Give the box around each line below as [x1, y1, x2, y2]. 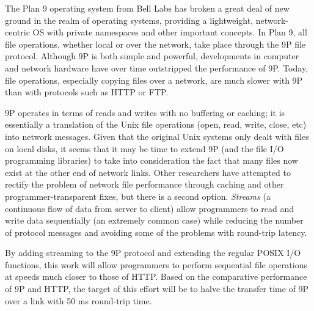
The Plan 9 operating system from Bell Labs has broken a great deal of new [5, 2, 290, 14]
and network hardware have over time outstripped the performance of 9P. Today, [5, 61, 309, 74]
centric [5, 26, 30, 38]
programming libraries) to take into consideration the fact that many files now [5, 154, 298, 167]
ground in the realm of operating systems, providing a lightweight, [5, 13, 254, 26]
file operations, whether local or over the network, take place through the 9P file [5, 37, 306, 50]
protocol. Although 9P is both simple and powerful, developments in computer [5, 49, 299, 62]
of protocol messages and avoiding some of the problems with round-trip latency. [5, 225, 307, 238]
